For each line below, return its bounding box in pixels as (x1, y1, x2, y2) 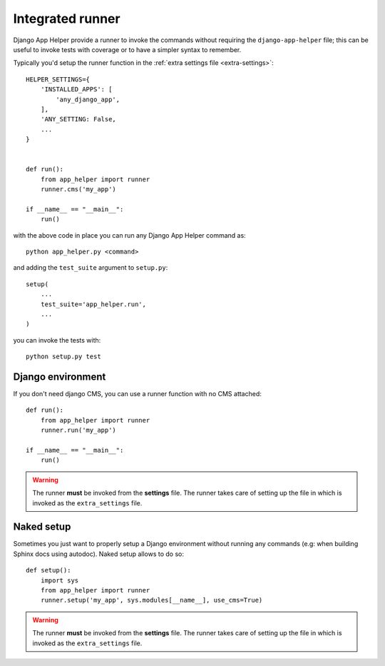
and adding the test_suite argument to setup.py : (13, 263, 168, 272)
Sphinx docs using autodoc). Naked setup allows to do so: (13, 550, 185, 558)
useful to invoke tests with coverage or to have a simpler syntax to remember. (13, 45, 242, 54)
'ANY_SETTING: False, (40, 115, 117, 123)
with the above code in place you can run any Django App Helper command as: (13, 231, 246, 239)
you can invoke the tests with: (13, 335, 101, 344)
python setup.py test (26, 353, 101, 360)
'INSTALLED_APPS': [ (40, 86, 113, 94)
